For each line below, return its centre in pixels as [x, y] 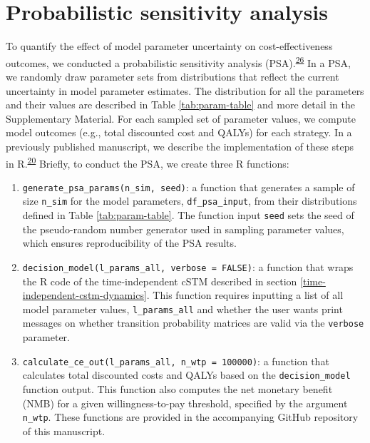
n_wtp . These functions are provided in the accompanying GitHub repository [190, 417]
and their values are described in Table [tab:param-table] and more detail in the [181, 105]
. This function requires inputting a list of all [245, 295]
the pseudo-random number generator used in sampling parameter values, [183, 229]
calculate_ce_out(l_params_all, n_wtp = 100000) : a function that [176, 361]
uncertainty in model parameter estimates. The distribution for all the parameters [185, 90]
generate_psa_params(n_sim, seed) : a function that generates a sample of [189, 187]
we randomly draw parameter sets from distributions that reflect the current [173, 76]
